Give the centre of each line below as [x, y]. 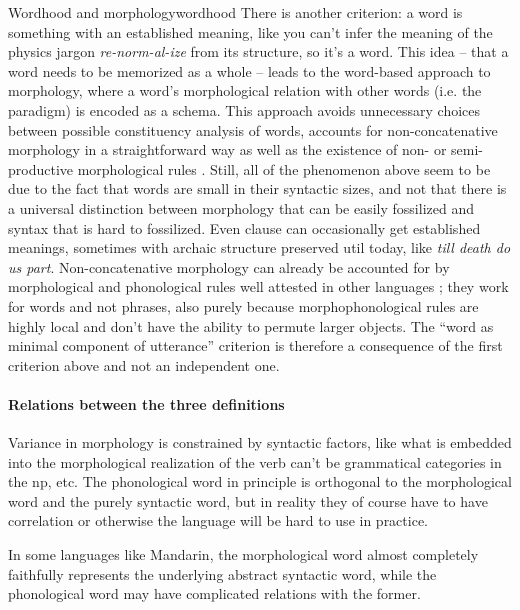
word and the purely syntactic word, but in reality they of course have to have [248, 500]
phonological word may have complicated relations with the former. [214, 593]
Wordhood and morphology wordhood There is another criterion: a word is [235, 12]
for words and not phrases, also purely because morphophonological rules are [243, 305]
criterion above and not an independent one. [144, 364]
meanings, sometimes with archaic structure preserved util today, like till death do [259, 247]
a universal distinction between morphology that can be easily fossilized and [241, 207]
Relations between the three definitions [146, 403]
